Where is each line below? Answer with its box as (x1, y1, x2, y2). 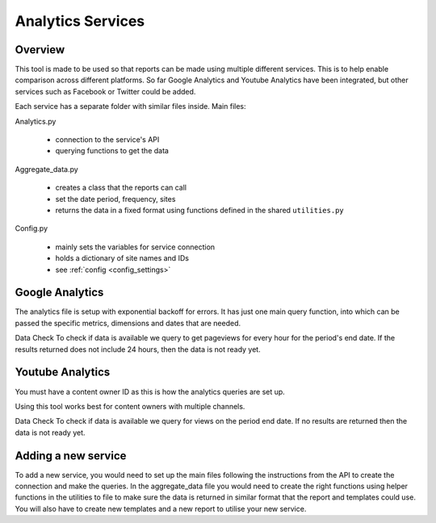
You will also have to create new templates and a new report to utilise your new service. (15, 504, 307, 513)
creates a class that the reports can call (55, 182, 187, 193)
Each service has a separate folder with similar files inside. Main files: (15, 102, 246, 111)
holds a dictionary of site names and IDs (55, 253, 190, 263)
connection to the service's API (55, 135, 160, 144)
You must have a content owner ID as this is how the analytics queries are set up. (15, 387, 286, 396)
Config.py (15, 224, 48, 233)
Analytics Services (15, 12, 145, 30)
